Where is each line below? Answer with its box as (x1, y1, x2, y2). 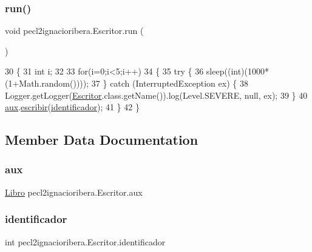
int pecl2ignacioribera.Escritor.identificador (5, 235, 166, 248)
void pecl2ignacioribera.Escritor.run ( (5, 24, 144, 37)
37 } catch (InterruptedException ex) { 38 (91, 77, 248, 89)
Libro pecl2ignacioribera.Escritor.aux (5, 185, 143, 198)
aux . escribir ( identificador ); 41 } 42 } (5, 101, 140, 113)
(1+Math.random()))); (5, 77, 89, 89)
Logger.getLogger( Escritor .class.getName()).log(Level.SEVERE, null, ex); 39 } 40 (5, 88, 308, 101)
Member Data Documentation (5, 130, 198, 149)
